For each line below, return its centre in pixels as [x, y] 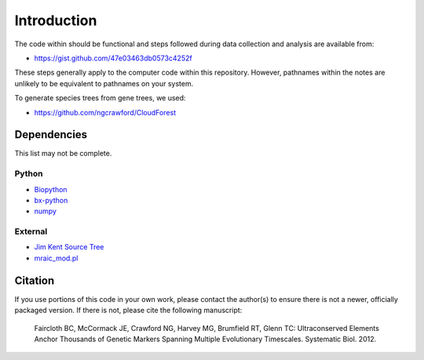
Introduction [56, 20]
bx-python [51, 200]
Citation [35, 280]
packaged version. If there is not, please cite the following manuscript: [128, 311]
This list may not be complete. [63, 154]
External [31, 231]
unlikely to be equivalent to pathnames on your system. [104, 83]
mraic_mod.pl [56, 258]
